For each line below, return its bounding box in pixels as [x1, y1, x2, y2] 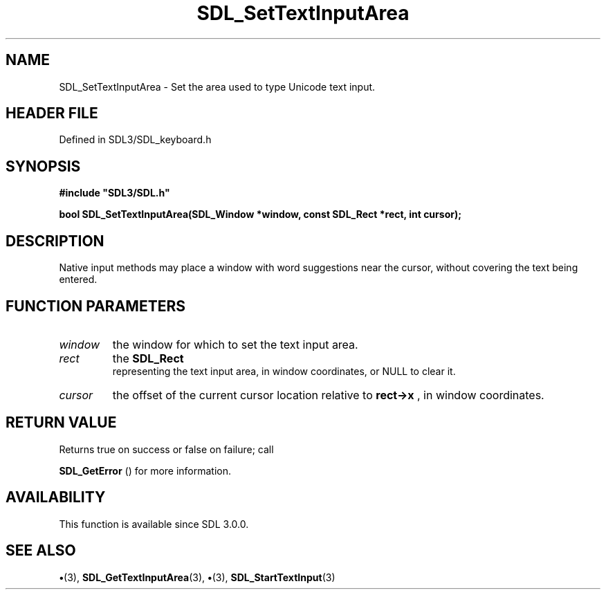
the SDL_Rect [112, 351, 184, 365]
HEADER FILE [6, 104, 98, 122]
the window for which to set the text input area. [112, 337, 358, 351]
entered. [59, 273, 98, 286]
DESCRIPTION [6, 232, 104, 250]
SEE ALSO [6, 542, 76, 560]
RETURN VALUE [6, 414, 117, 432]
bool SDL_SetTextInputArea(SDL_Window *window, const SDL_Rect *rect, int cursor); [59, 208, 461, 221]
